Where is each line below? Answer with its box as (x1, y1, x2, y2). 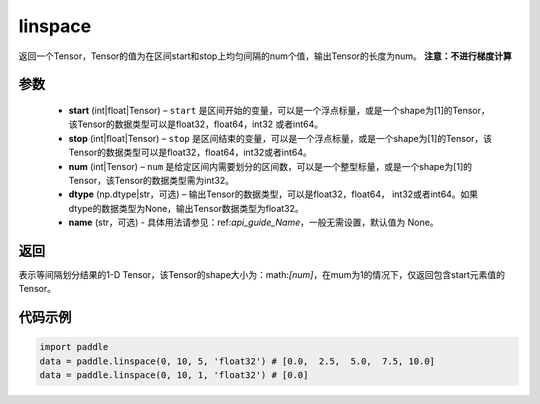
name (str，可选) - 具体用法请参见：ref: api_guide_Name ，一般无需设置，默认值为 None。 (68, 216, 439, 229)
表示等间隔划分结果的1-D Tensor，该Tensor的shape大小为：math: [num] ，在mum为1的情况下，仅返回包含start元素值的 (18, 268, 505, 280)
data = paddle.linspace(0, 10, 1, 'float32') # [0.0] (39, 370, 309, 381)
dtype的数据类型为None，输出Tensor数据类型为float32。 (68, 202, 304, 214)
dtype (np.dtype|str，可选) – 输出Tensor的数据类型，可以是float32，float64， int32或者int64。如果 (68, 188, 479, 200)
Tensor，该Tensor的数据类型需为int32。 (68, 174, 235, 186)
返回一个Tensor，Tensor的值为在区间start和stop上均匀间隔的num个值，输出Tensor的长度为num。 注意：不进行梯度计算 (18, 50, 512, 62)
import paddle (39, 341, 109, 353)
